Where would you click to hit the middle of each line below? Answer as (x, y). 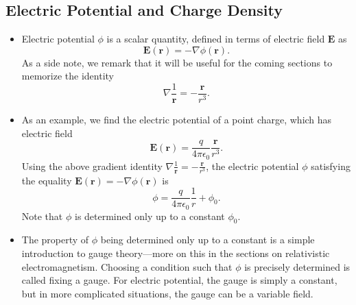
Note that (42, 216)
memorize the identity (68, 76)
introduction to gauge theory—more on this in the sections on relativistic (176, 253)
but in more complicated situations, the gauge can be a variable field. (167, 293)
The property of (55, 240)
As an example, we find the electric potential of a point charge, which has (177, 120)
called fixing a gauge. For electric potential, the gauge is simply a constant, (179, 280)
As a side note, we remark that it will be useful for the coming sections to (177, 62)
